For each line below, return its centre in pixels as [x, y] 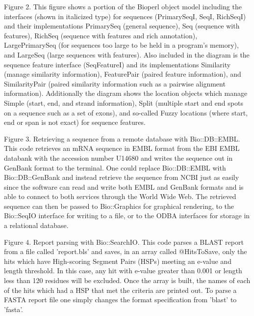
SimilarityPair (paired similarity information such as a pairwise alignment [115, 83]
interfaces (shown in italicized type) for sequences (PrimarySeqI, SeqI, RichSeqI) [125, 16]
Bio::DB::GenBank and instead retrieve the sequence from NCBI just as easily [122, 177]
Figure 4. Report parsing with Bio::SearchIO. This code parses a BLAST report [124, 242]
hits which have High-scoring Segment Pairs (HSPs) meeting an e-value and [118, 261]
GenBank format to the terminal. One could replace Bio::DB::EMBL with [115, 167]
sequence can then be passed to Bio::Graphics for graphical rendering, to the [119, 206]
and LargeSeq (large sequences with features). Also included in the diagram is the [127, 54]
